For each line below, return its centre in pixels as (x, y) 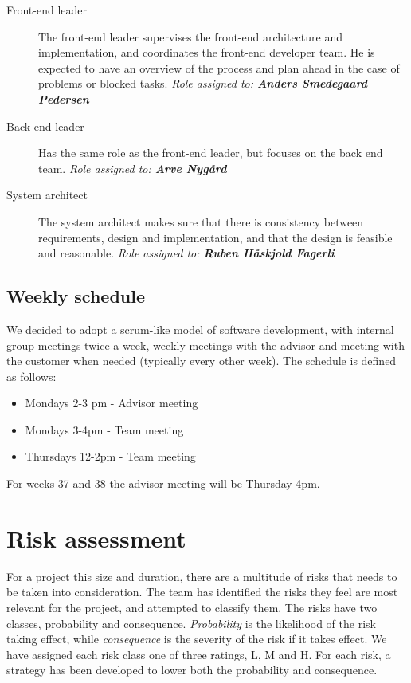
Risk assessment (96, 538)
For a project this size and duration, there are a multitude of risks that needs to (202, 576)
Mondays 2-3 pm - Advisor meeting (112, 403)
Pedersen (64, 98)
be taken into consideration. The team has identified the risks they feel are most (202, 592)
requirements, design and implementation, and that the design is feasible (215, 237)
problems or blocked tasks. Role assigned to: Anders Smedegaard (203, 83)
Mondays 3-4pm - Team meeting (104, 429)
